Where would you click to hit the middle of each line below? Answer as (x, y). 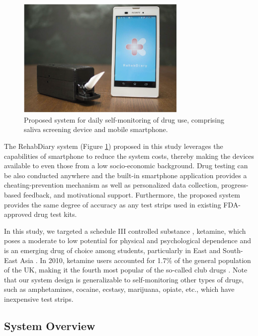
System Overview (50, 325)
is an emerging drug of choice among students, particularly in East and (112, 250)
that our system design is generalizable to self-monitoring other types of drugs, (124, 279)
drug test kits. (55, 214)
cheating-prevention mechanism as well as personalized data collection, (112, 185)
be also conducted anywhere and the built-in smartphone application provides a (126, 175)
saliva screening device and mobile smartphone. (96, 129)
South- (233, 250)
